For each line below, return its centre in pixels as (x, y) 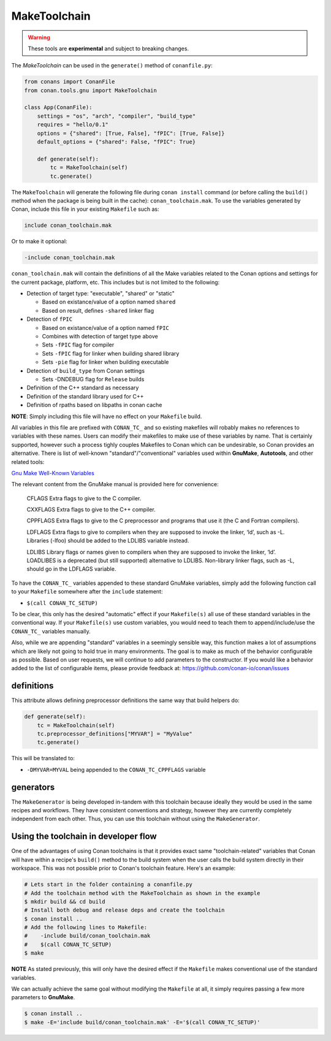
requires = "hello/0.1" (73, 125)
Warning (39, 37)
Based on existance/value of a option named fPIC (106, 327)
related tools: (28, 462)
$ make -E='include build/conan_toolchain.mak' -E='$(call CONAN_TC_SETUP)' (142, 1022)
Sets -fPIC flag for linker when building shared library (111, 353)
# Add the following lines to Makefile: (86, 928)
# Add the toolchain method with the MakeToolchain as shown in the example (142, 893)
